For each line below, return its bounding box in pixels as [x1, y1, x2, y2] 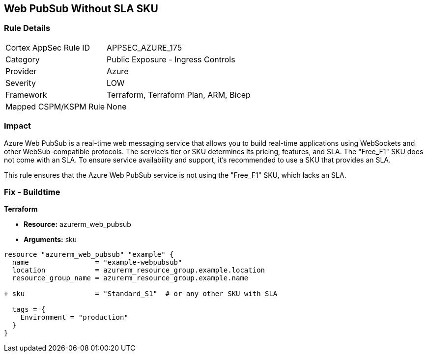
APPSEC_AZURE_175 [107, 42, 182, 53]
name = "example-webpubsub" [12, 258, 182, 267]
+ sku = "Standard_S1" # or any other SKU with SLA [4, 290, 278, 298]
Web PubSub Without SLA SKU [4, 2, 158, 15]
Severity [5, 78, 36, 88]
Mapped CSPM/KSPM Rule [5, 101, 105, 111]
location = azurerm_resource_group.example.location [12, 266, 265, 274]
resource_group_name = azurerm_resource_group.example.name [12, 274, 249, 282]
